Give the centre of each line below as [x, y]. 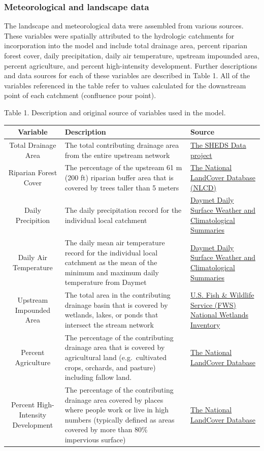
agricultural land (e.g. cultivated [116, 357]
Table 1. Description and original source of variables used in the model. [115, 112]
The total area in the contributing [118, 295]
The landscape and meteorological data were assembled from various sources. [124, 26]
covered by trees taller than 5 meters [122, 187]
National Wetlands [219, 315]
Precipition [32, 220]
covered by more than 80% [106, 429]
